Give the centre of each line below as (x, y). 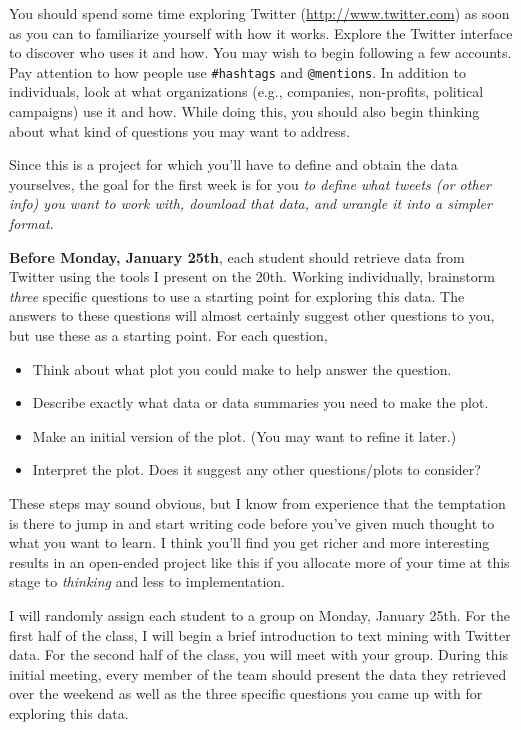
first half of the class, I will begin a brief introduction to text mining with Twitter (260, 634)
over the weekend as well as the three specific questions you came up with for (246, 693)
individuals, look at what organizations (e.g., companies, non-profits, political (246, 91)
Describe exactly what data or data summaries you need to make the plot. (260, 402)
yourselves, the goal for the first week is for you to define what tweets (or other (250, 183)
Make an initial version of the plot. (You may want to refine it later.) (244, 435)
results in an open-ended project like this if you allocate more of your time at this (259, 561)
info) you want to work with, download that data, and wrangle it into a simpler (250, 203)
